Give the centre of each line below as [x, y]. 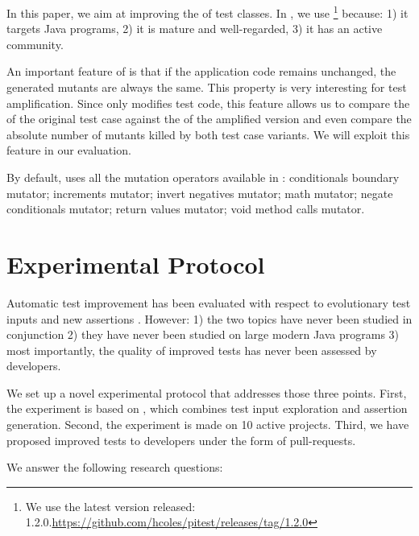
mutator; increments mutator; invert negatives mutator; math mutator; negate [200, 193]
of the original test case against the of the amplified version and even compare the [209, 119]
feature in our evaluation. [69, 150]
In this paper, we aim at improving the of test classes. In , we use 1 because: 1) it [207, 12]
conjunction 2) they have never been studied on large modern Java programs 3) [203, 334]
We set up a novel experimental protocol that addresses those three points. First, [207, 392]
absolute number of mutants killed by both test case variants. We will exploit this [208, 134]
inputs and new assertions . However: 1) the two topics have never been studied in [209, 318]
